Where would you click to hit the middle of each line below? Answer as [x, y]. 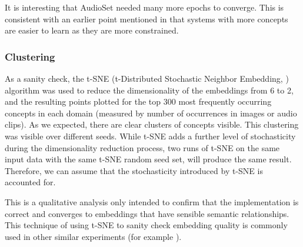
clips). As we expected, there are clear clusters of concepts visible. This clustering [152, 124]
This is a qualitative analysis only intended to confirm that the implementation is [152, 201]
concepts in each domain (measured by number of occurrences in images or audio [151, 113]
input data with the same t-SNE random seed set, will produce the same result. [148, 159]
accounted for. [30, 182]
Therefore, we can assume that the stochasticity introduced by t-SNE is [134, 170]
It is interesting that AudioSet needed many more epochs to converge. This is [144, 7]
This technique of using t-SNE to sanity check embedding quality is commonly [146, 225]
